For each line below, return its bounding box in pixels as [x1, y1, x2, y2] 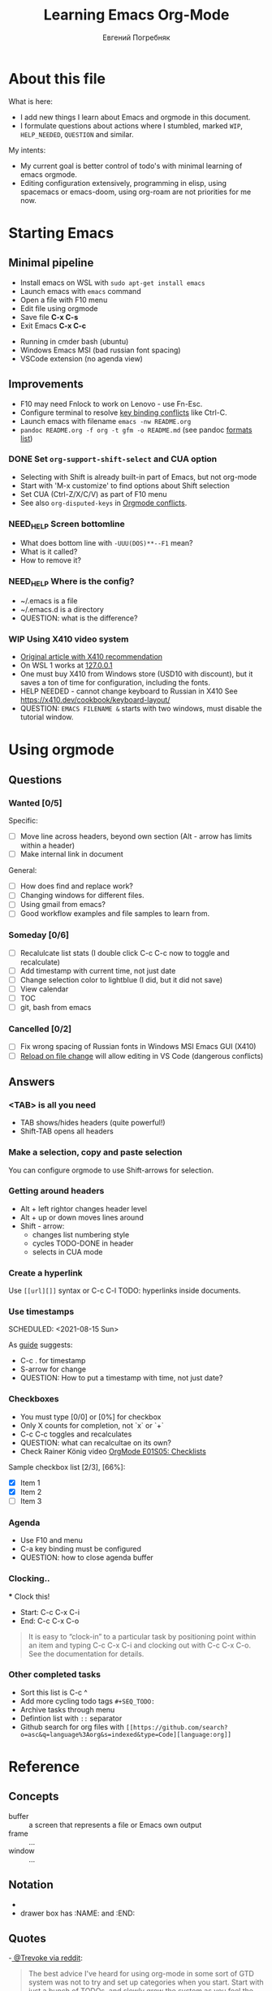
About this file [8, 69, 106, 88]
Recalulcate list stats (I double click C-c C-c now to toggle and [19, 948, 230, 957]
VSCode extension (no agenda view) [19, 353, 144, 363]
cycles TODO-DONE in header [32, 1238, 134, 1248]
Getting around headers [8, 1186, 105, 1197]
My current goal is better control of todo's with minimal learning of [19, 161, 243, 171]
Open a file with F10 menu [19, 295, 108, 304]
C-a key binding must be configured [19, 1544, 142, 1554]
